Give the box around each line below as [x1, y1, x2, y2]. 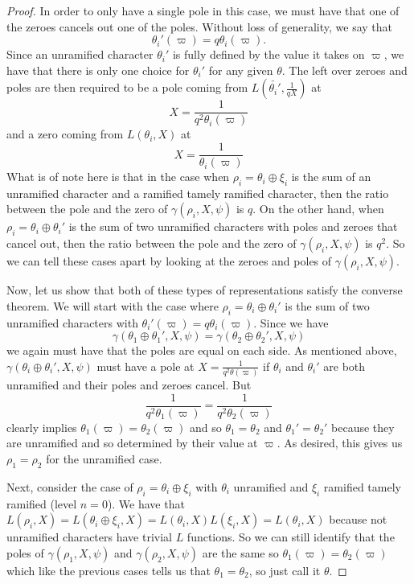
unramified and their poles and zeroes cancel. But [6, 376, 252, 393]
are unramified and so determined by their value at [6, 434, 258, 451]
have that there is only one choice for [6, 61, 190, 78]
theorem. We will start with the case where [6, 297, 219, 314]
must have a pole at [96, 357, 195, 374]
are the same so [202, 544, 279, 561]
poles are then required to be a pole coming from [6, 79, 248, 96]
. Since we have [253, 314, 329, 331]
